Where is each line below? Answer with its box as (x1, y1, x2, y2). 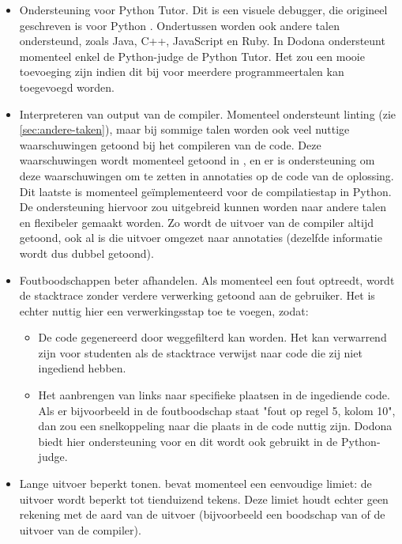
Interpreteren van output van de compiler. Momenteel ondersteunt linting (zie (19, 105, 396, 122)
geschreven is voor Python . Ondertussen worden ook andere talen (19, 17, 340, 33)
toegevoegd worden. (19, 78, 115, 95)
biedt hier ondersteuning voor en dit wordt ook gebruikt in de (38, 433, 338, 449)
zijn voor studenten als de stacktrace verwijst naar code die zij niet (38, 344, 363, 361)
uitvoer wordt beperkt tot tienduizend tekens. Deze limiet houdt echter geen (19, 490, 389, 507)
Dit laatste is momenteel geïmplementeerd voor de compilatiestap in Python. (19, 183, 392, 199)
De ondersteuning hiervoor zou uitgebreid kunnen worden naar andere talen (19, 198, 386, 215)
